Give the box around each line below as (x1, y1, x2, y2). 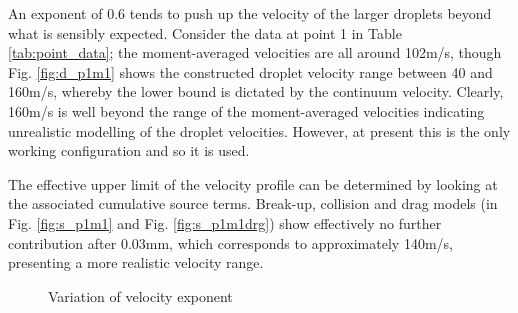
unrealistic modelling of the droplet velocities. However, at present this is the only (8, 120, 511, 141)
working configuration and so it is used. (8, 140, 250, 161)
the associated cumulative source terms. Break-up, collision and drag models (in (8, 193, 498, 214)
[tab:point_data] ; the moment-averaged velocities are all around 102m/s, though (8, 42, 502, 63)
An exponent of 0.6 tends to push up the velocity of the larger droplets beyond (8, 3, 492, 23)
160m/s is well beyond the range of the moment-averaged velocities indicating (8, 100, 485, 121)
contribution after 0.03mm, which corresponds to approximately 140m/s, (8, 232, 453, 253)
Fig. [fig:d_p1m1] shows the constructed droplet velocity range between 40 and (8, 61, 493, 82)
